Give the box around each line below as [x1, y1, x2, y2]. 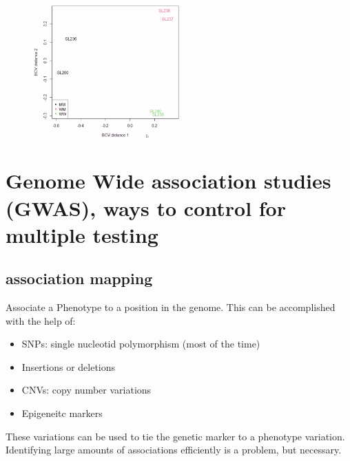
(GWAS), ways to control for [6, 193, 286, 222]
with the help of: [6, 313, 76, 328]
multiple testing [6, 220, 158, 248]
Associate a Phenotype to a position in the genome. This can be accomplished [6, 300, 336, 314]
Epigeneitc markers [21, 406, 103, 420]
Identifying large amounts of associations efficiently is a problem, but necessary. [6, 442, 342, 457]
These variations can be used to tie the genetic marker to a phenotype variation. [6, 429, 345, 443]
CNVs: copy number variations [21, 383, 152, 397]
